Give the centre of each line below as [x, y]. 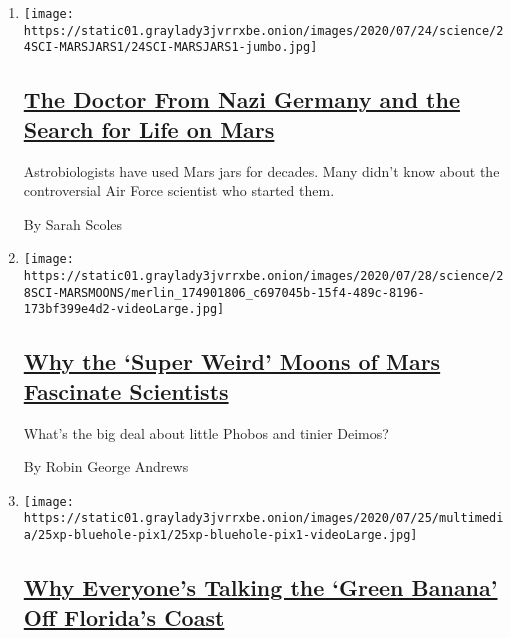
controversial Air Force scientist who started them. [179, 190]
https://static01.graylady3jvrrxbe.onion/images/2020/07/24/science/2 [263, 30]
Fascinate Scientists [126, 390]
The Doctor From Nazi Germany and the [241, 99]
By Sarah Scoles [73, 223]
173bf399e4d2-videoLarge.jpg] [124, 309]
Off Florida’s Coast [124, 616]
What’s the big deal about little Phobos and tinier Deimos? [206, 432]
